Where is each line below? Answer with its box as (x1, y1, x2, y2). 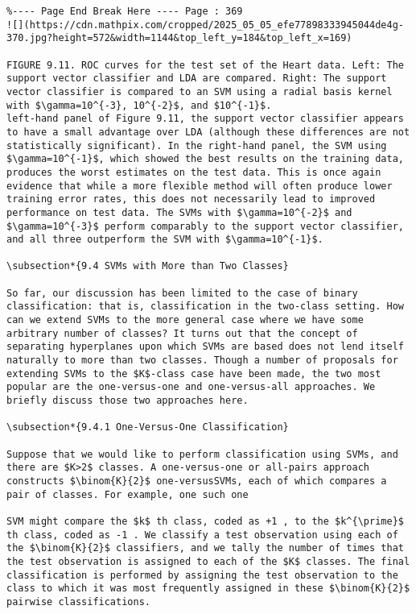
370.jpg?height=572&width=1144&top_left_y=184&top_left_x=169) (6, 32, 352, 44)
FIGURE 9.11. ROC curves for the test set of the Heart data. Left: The (6, 59, 404, 71)
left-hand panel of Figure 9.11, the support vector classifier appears (6, 113, 404, 125)
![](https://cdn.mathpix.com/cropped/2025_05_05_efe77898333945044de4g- (6, 19, 404, 31)
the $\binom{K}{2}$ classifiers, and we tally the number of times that (6, 542, 404, 554)
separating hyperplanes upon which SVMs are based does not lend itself (6, 341, 404, 353)
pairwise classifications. (6, 595, 150, 608)
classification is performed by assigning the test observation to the (6, 569, 398, 581)
